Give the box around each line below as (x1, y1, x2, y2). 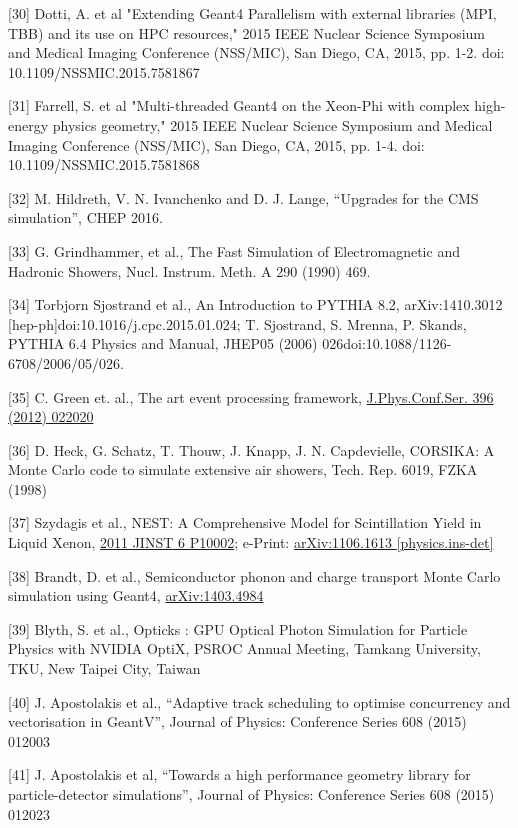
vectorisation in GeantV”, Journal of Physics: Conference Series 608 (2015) (8, 711, 467, 732)
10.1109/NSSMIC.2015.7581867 (8, 61, 200, 82)
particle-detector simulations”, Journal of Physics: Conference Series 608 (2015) (8, 784, 495, 804)
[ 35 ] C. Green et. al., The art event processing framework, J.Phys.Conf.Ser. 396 (8, 386, 494, 407)
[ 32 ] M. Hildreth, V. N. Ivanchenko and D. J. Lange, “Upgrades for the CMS (8, 187, 479, 208)
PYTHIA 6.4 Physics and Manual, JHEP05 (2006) (8, 333, 318, 354)
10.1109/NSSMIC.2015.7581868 (8, 154, 200, 175)
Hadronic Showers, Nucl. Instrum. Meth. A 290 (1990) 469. (8, 260, 371, 281)
